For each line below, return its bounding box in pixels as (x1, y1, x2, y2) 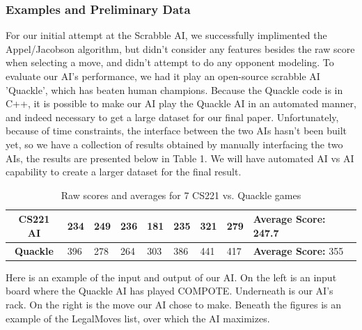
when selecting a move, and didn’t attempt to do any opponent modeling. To (6, 55, 334, 70)
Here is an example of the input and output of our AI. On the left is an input (6, 269, 337, 284)
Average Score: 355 (253, 243, 344, 258)
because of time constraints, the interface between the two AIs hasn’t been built (6, 123, 347, 138)
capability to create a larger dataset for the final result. (6, 164, 242, 179)
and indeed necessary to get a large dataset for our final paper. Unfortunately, (6, 109, 339, 124)
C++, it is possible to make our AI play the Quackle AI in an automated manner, (6, 96, 356, 111)
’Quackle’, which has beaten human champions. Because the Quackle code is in (6, 82, 343, 97)
